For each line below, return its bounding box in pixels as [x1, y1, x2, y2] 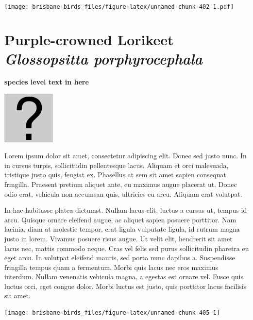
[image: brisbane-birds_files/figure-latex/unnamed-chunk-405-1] [4, 309, 220, 317]
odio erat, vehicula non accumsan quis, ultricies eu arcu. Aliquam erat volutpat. [4, 188, 242, 199]
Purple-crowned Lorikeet [4, 29, 174, 49]
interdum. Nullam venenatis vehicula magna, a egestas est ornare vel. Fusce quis [4, 271, 243, 282]
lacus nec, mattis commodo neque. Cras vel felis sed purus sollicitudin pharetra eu [4, 243, 249, 253]
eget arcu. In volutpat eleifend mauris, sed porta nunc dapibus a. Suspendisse [4, 253, 235, 263]
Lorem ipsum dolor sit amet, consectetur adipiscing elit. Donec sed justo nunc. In [4, 151, 247, 161]
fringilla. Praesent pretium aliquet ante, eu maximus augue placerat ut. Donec [4, 179, 237, 189]
